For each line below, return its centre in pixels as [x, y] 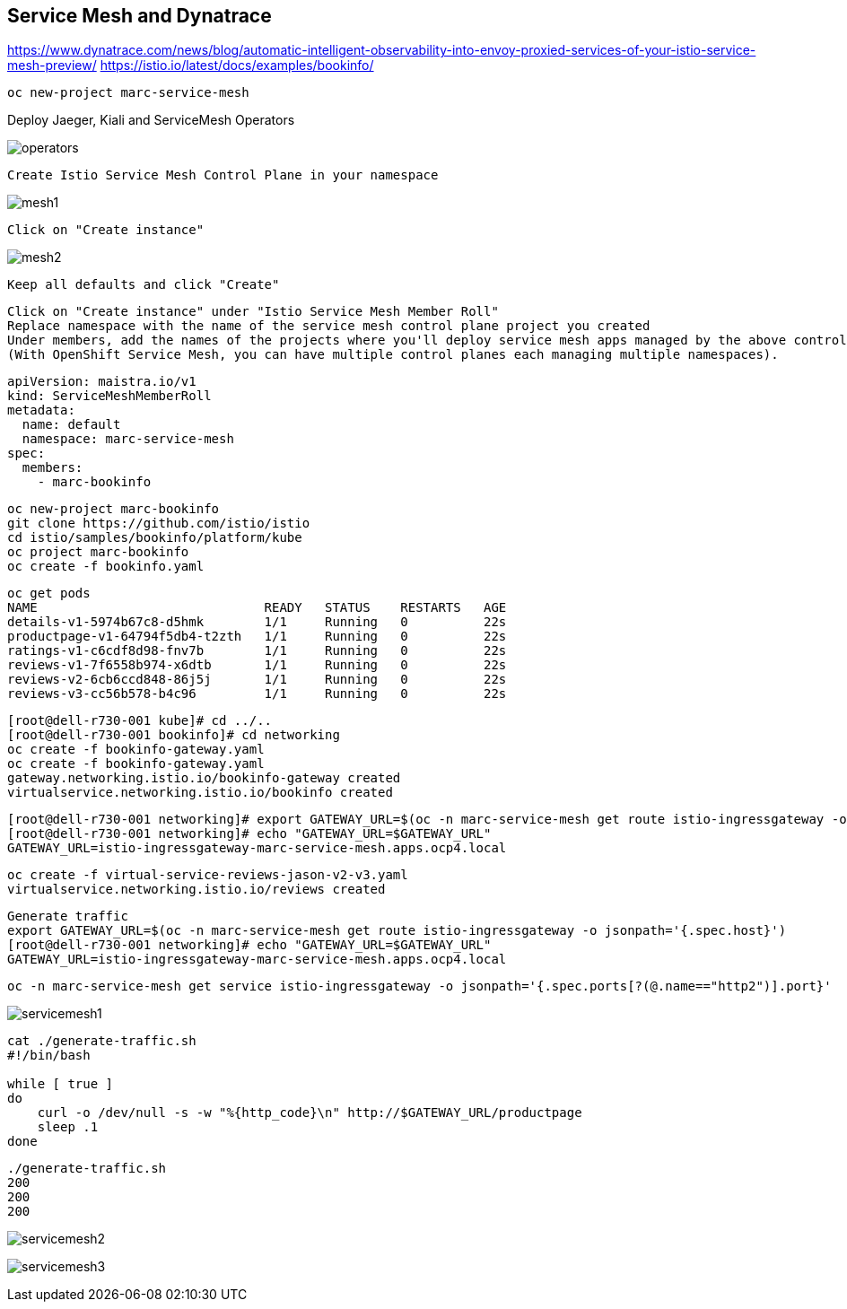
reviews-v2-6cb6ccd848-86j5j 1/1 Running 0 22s [257, 680]
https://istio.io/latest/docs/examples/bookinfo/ [237, 65]
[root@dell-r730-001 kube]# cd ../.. [140, 721]
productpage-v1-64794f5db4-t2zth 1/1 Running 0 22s [257, 637]
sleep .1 [68, 1127]
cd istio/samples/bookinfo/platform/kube [155, 538]
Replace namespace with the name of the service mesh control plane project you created [329, 326]
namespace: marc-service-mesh [128, 439]
